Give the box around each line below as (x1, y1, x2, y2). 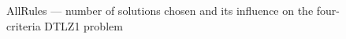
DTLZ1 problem (44, 17, 123, 34)
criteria (6, 17, 41, 34)
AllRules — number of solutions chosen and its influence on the (6, 2, 314, 18)
